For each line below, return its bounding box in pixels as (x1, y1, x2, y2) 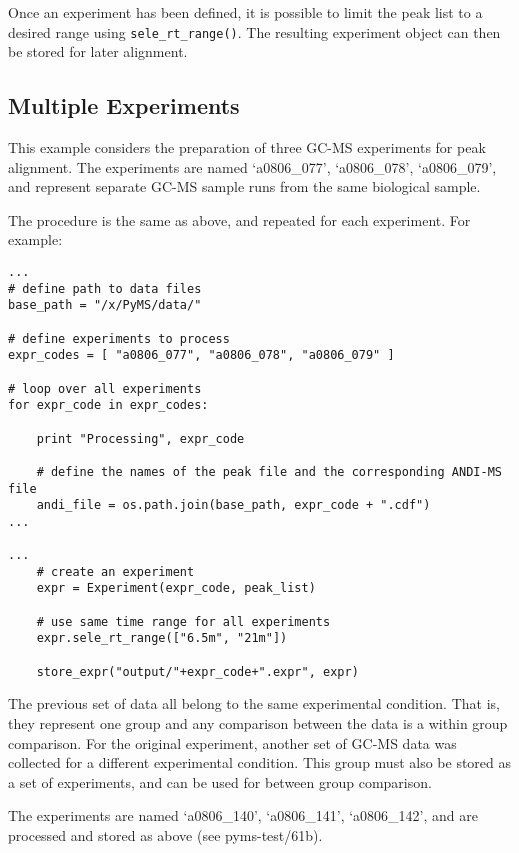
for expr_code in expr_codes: (8, 398, 209, 413)
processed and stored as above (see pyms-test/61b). (8, 824, 323, 845)
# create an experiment (36, 564, 195, 579)
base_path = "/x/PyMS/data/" (8, 298, 202, 313)
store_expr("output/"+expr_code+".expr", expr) (36, 664, 359, 679)
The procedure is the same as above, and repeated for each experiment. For (8, 209, 471, 230)
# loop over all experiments (8, 381, 202, 396)
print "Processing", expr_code (36, 431, 245, 446)
